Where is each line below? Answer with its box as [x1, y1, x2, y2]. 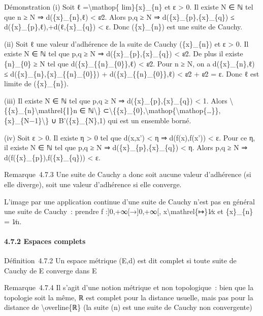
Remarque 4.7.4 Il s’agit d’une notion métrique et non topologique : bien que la [4, 282, 254, 293]
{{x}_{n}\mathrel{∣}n [4, 105, 77, 116]
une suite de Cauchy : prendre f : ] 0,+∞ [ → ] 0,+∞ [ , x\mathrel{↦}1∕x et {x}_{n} [4, 206, 253, 217]
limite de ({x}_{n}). [4, 78, 69, 89]
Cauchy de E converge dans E [4, 265, 97, 275]
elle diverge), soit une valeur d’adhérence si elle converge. [4, 179, 182, 189]
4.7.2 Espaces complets [4, 235, 86, 246]
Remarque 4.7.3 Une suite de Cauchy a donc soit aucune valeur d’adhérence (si [4, 169, 251, 180]
